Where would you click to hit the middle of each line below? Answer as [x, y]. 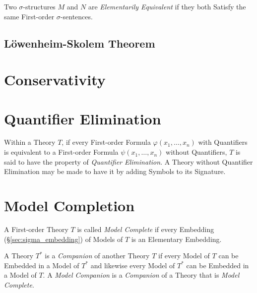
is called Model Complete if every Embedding [146, 229]
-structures [39, 6]
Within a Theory [30, 142]
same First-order [29, 16]
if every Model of [184, 256]
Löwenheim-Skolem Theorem [80, 43]
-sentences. [76, 16]
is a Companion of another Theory [97, 256]
